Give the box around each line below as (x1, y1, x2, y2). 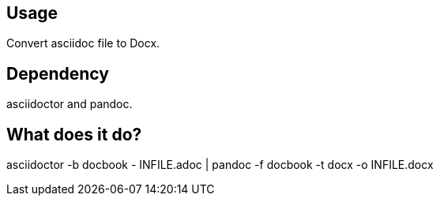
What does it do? (6, 124, 142, 144)
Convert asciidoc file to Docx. (6, 36, 160, 50)
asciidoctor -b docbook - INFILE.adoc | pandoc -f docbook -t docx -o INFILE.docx (6, 158, 434, 172)
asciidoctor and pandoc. (6, 97, 133, 111)
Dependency (6, 63, 109, 84)
